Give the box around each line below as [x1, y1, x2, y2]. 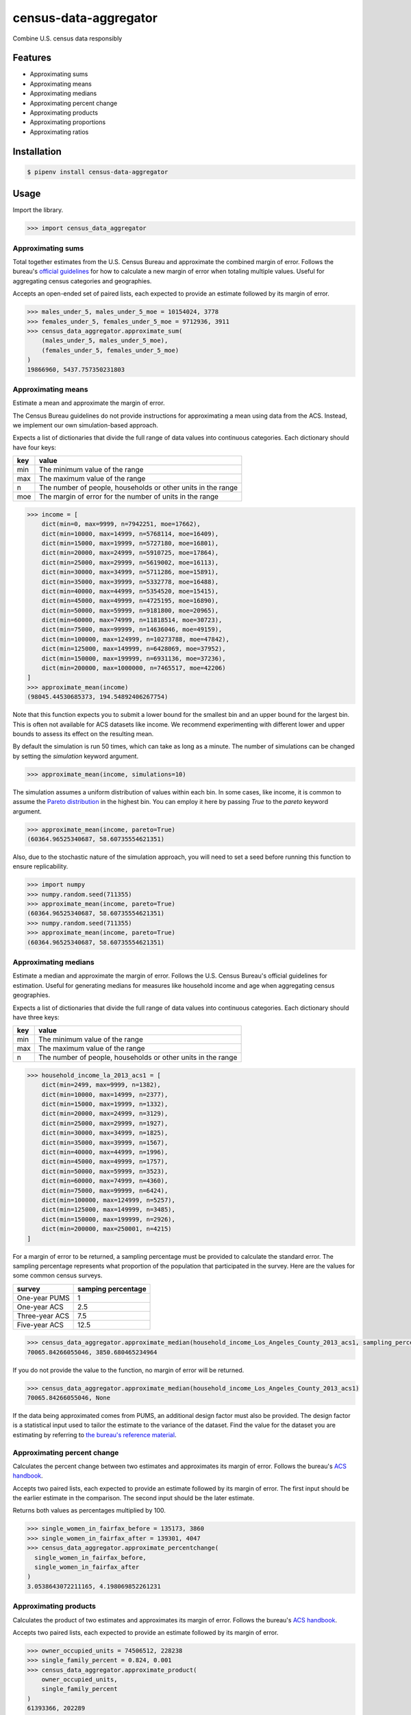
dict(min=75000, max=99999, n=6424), [41, 1187, 169, 1194]
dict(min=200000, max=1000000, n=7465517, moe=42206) [41, 664, 226, 672]
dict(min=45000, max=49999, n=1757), [41, 1158, 169, 1166]
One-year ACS [16, 1302, 64, 1312]
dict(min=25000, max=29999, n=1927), [41, 1119, 169, 1127]
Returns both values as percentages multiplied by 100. [12, 1506, 166, 1515]
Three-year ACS [16, 1311, 70, 1321]
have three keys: [12, 1013, 60, 1021]
